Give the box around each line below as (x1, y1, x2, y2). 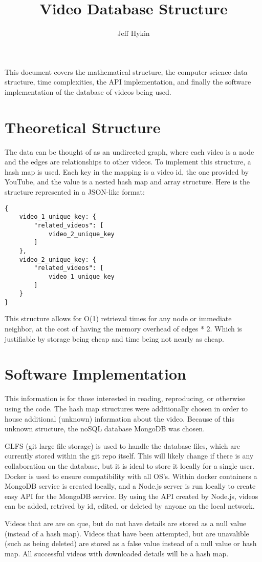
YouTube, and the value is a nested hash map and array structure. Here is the (5, 176, 250, 187)
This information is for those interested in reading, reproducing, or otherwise (5, 393, 246, 404)
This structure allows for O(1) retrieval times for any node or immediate (5, 313, 232, 324)
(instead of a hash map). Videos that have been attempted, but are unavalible (5, 528, 249, 538)
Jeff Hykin (117, 28, 150, 38)
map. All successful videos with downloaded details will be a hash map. (5, 548, 229, 558)
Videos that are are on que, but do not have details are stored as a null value (5, 517, 247, 528)
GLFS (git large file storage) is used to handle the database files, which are (5, 440, 240, 451)
